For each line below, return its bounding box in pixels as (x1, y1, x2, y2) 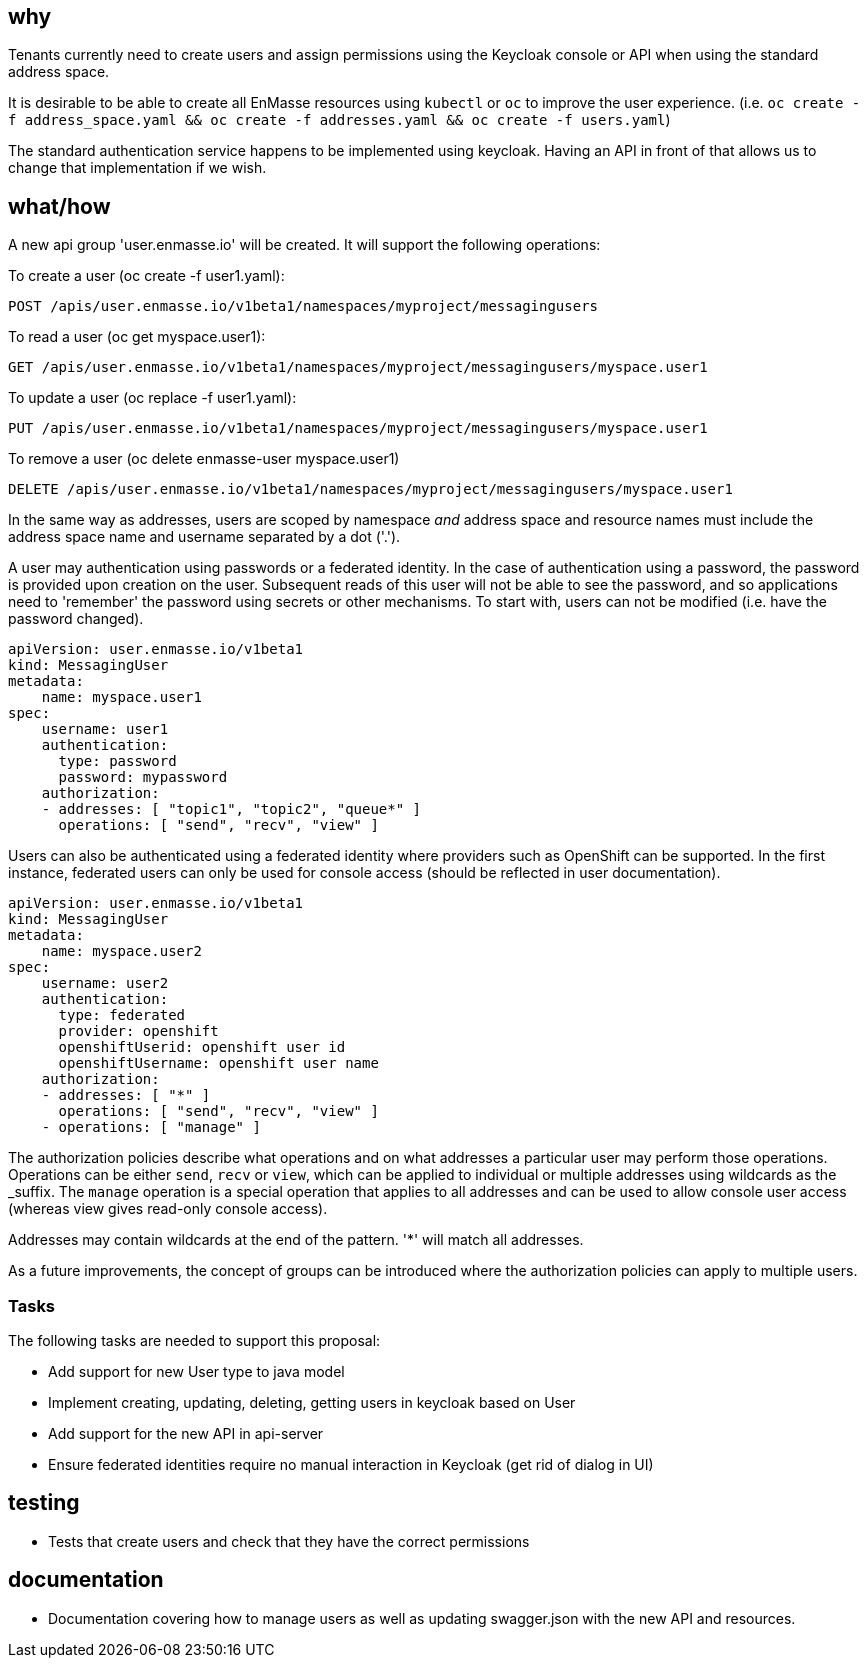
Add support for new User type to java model (48, 1363, 345, 1381)
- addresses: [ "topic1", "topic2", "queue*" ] (41, 801, 422, 818)
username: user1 (41, 721, 169, 738)
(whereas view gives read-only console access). (8, 1200, 328, 1218)
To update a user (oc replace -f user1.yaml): (8, 389, 297, 407)
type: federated (58, 1007, 186, 1024)
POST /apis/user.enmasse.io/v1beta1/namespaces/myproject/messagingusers (8, 298, 599, 315)
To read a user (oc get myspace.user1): (8, 328, 266, 346)
